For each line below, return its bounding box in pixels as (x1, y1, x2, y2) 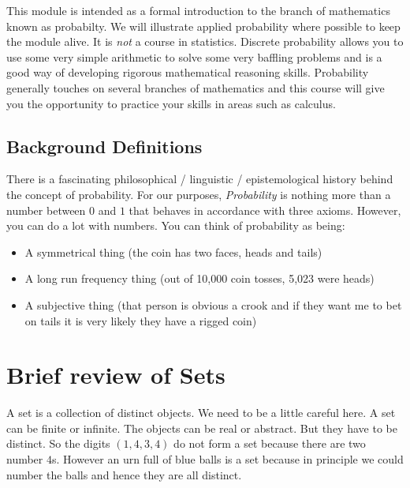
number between (6, 201, 86, 218)
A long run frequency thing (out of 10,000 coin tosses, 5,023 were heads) (24, 270, 375, 287)
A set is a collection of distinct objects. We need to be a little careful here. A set (6, 404, 396, 421)
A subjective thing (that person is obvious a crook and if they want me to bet (24, 296, 402, 313)
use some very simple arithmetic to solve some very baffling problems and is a (6, 48, 382, 65)
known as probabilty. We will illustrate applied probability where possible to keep (6, 17, 401, 34)
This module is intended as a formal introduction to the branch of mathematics (6, 2, 390, 18)
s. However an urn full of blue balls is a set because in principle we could (52, 451, 404, 467)
